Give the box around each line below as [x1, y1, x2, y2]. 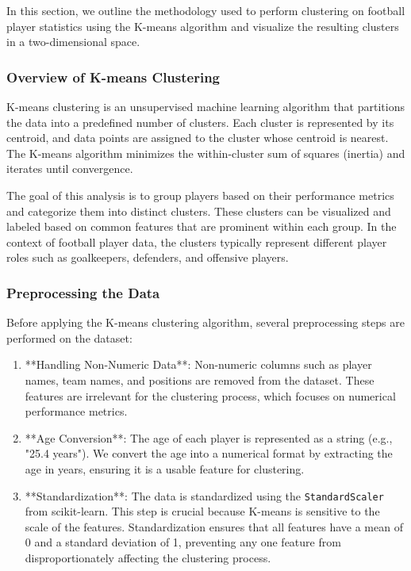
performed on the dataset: [6, 329, 133, 346]
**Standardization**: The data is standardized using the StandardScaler [25, 487, 384, 504]
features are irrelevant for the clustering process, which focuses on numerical [25, 387, 396, 404]
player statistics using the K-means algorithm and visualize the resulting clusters [6, 17, 399, 34]
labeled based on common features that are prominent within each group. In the [6, 218, 397, 235]
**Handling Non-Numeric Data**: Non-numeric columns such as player [25, 356, 372, 373]
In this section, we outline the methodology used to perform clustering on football [6, 2, 405, 18]
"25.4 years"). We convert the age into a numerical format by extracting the [25, 445, 393, 462]
